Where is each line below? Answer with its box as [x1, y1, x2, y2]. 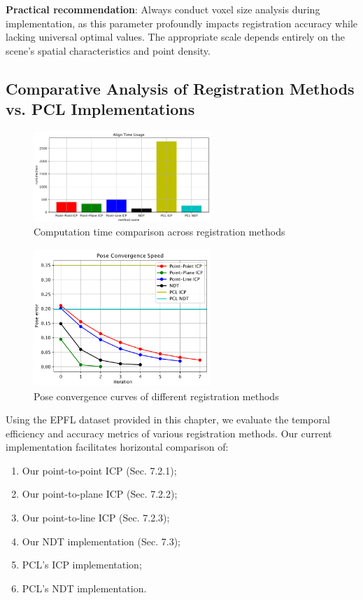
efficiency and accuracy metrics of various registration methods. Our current [6, 425, 332, 440]
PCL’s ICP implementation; [22, 557, 142, 572]
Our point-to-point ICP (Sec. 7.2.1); [22, 463, 177, 477]
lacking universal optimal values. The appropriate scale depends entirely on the [6, 29, 346, 44]
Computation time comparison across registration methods [34, 224, 285, 239]
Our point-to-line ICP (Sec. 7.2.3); [22, 510, 170, 525]
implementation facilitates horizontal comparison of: [6, 439, 229, 454]
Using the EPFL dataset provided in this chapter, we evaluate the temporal [6, 412, 330, 427]
